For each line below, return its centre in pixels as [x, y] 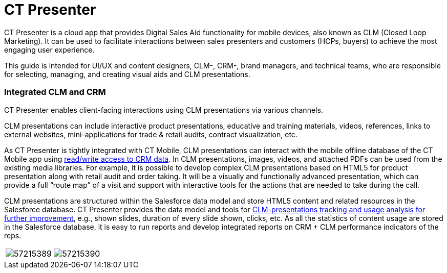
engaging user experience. [49, 49]
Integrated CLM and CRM [55, 92]
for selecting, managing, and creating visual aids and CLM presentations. [127, 74]
